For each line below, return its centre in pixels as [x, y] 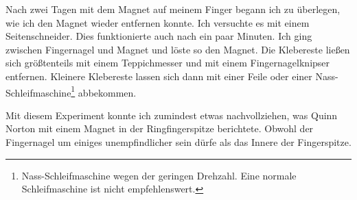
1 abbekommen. [104, 91]
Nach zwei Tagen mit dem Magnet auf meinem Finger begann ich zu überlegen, [173, 9]
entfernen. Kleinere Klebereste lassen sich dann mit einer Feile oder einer [159, 76]
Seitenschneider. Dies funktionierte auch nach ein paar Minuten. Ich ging [159, 36]
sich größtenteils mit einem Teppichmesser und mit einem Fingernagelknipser [168, 63]
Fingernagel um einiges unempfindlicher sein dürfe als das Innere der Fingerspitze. [178, 142]
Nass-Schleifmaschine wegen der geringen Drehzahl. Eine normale [159, 175]
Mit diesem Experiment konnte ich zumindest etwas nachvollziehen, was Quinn [172, 115]
